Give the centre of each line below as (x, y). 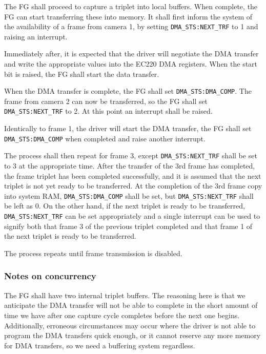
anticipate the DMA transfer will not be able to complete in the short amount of (131, 305)
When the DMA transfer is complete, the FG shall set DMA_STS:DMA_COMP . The (128, 91)
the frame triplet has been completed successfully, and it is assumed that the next (133, 175)
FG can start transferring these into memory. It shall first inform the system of (128, 16)
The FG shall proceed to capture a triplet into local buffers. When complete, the (131, 6)
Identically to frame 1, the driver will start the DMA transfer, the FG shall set (128, 128)
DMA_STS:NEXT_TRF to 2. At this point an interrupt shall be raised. (108, 111)
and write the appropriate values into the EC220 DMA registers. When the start (131, 64)
